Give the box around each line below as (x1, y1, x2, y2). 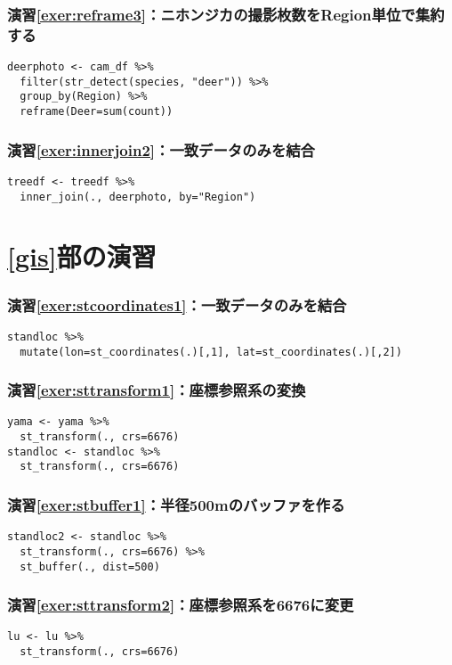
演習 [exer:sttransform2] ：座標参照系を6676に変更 (7, 594, 354, 616)
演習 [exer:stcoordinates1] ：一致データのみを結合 (7, 293, 347, 316)
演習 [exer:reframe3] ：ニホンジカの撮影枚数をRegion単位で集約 (7, 3, 445, 25)
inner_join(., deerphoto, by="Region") (20, 190, 256, 203)
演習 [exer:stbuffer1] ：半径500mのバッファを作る (7, 493, 345, 515)
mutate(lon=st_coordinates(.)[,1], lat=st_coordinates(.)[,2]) (20, 345, 402, 358)
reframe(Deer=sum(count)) (20, 105, 174, 119)
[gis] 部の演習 (7, 238, 157, 275)
